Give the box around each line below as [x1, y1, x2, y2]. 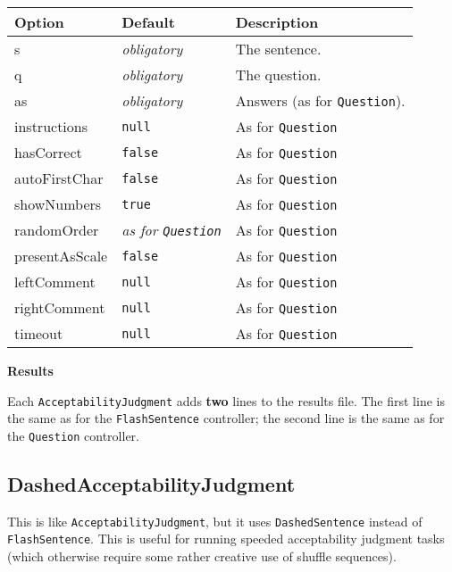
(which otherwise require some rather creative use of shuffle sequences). [7, 547, 397, 566]
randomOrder [14, 220, 99, 240]
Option [14, 12, 64, 32]
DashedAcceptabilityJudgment [7, 469, 296, 497]
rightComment [14, 297, 105, 318]
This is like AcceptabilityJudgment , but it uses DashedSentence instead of [7, 511, 423, 530]
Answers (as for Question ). [235, 90, 406, 111]
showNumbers [14, 194, 102, 214]
